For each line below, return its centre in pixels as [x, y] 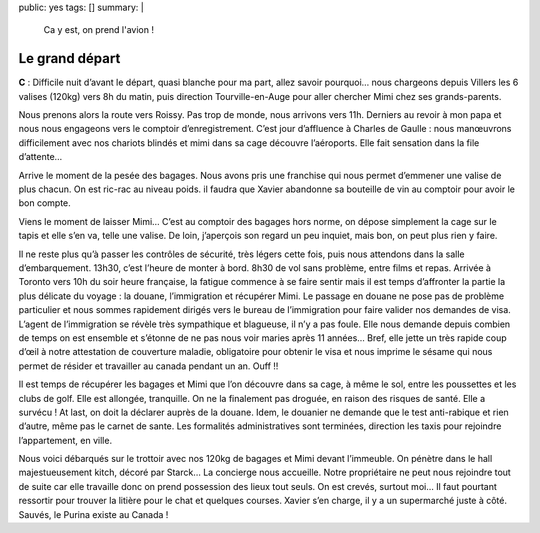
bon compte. [45, 203]
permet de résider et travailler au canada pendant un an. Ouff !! [148, 366]
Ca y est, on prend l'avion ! [99, 30]
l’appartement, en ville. [65, 440]
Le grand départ [69, 58]
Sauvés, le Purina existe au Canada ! [93, 514]
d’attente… [40, 157]
